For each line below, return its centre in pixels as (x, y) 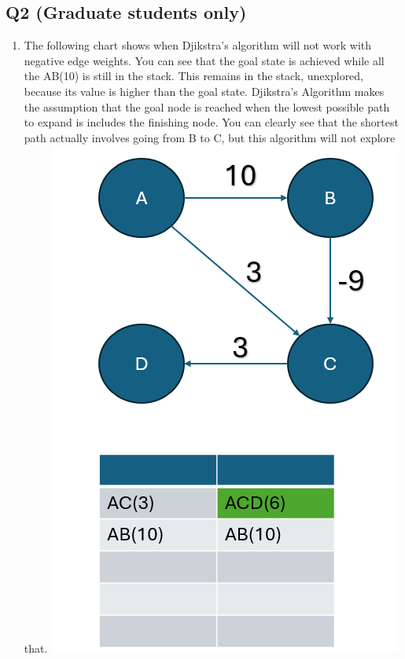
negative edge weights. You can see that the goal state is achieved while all (204, 60)
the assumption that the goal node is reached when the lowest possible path (207, 106)
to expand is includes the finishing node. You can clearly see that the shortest (211, 122)
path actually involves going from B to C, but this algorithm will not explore (210, 137)
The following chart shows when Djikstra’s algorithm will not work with (198, 45)
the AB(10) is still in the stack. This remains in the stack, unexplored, (194, 76)
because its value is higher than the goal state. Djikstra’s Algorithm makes (204, 91)
